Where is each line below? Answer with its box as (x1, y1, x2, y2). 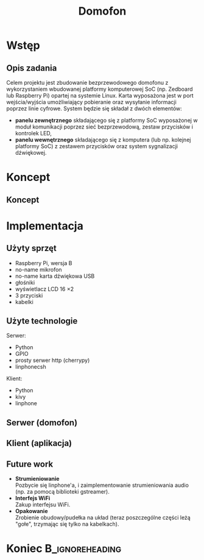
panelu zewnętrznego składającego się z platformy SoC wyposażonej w (15, 117, 198, 124)
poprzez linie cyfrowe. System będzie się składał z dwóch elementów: (6, 105, 183, 112)
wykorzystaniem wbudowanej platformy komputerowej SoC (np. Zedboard (6, 85, 193, 93)
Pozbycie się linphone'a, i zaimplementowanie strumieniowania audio (15, 481, 189, 489)
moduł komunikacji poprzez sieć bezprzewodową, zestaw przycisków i (15, 123, 194, 130)
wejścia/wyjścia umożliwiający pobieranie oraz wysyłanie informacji (6, 99, 177, 105)
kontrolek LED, (15, 130, 52, 136)
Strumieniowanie (15, 475, 60, 482)
